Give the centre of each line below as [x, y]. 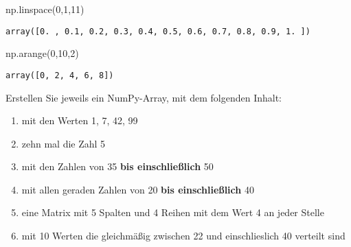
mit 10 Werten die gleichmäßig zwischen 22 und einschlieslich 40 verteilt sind [183, 236]
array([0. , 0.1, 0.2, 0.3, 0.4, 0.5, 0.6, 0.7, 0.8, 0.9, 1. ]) [158, 31]
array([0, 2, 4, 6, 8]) [60, 75]
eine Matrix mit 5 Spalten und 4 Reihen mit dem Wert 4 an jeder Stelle [173, 212]
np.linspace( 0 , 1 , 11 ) [45, 9]
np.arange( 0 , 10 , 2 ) [42, 53]
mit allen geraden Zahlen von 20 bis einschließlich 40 [138, 189]
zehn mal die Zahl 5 [64, 143]
